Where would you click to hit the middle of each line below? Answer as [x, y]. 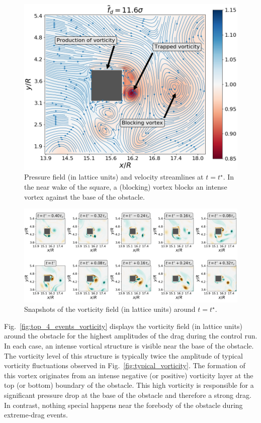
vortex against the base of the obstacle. [84, 196]
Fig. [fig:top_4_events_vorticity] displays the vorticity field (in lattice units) [123, 326]
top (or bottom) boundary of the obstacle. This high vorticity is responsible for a [129, 385]
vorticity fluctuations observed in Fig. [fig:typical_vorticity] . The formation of [125, 365]
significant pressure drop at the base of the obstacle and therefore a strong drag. [128, 395]
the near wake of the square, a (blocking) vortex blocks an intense [126, 186]
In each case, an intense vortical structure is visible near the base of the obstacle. [129, 346]
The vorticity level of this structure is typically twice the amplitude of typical [123, 355]
